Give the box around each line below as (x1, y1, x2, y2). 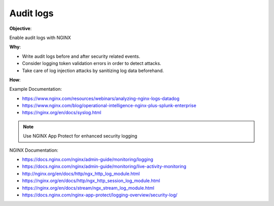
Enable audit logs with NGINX (9, 35, 71, 41)
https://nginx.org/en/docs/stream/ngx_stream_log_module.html (22, 185, 155, 191)
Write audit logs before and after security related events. (22, 53, 141, 59)
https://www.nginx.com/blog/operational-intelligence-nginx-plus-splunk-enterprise (22, 102, 196, 109)
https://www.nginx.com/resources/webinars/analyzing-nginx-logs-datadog (22, 95, 180, 101)
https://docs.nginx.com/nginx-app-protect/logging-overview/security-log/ (22, 192, 178, 198)
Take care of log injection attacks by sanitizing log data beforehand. (22, 67, 164, 74)
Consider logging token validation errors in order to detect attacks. (22, 60, 162, 66)
